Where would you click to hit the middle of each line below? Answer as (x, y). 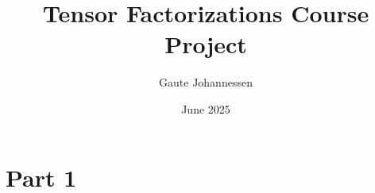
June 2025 (206, 108)
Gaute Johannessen (206, 82)
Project (206, 44)
